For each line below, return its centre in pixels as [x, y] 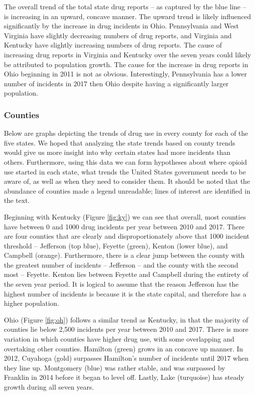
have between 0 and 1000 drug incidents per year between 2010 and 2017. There [124, 226]
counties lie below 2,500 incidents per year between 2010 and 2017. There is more [126, 329]
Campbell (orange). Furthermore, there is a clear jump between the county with [124, 255]
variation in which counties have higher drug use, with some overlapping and [119, 339]
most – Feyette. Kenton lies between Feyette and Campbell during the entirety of [126, 274]
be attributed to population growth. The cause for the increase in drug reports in [126, 64]
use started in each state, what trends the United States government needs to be [125, 171]
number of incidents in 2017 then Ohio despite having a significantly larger [116, 83]
